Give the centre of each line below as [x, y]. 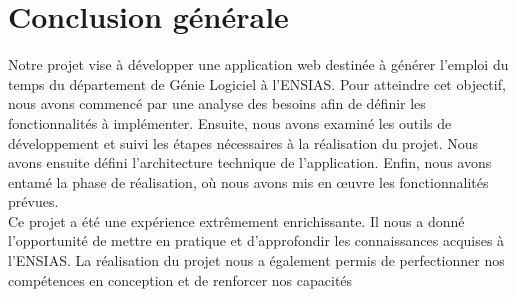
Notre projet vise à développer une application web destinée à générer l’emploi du [258, 64]
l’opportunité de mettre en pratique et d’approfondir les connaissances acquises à [256, 240]
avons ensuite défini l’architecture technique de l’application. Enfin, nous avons [250, 162]
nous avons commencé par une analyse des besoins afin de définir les [217, 103]
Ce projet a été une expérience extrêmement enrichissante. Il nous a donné [236, 220]
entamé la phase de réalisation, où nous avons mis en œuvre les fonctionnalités [248, 181]
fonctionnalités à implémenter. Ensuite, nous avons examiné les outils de [230, 122]
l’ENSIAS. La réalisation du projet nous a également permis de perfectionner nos [256, 260]
